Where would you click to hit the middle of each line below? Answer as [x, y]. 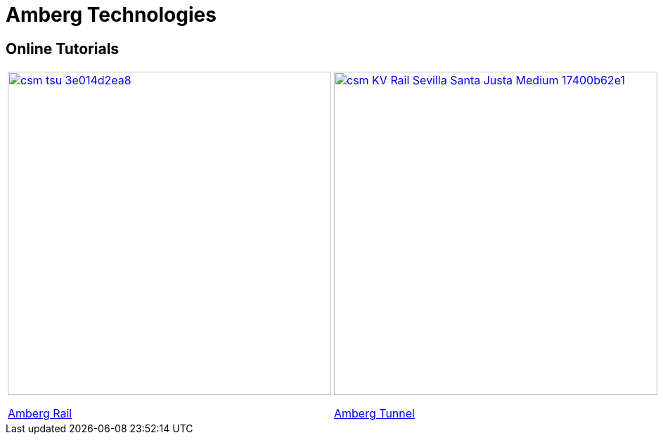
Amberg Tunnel [374, 414]
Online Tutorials [63, 48]
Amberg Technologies [111, 15]
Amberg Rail [40, 414]
